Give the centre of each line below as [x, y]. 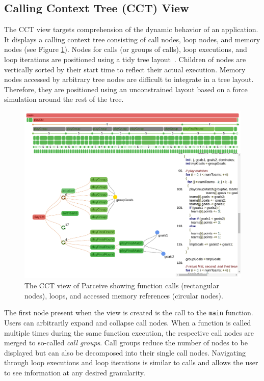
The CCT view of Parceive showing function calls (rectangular [122, 285]
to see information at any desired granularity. [75, 372]
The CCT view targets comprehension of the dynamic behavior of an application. [131, 29]
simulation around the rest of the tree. [64, 99]
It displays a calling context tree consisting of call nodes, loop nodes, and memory [132, 39]
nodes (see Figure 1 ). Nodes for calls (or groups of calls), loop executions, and [126, 49]
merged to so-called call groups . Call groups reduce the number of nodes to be [126, 343]
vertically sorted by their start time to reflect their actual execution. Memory [125, 69]
